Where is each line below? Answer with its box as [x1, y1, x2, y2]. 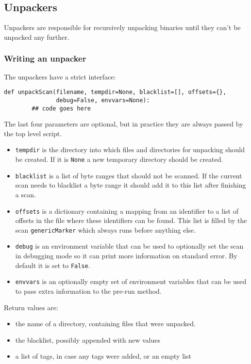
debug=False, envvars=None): [56, 96, 150, 104]
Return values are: [4, 302, 58, 312]
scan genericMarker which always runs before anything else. [15, 224, 196, 235]
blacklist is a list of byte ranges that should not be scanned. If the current [15, 170, 242, 180]
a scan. [15, 189, 36, 199]
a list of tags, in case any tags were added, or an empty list [15, 351, 191, 361]
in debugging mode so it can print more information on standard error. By [15, 251, 237, 261]
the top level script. [4, 128, 62, 138]
